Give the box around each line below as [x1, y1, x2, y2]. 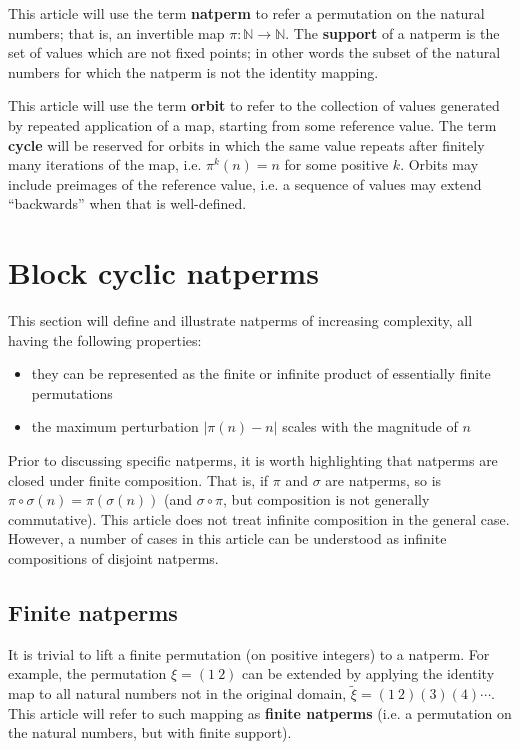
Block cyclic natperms [8, 252, 319, 293]
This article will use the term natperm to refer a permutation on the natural [8, 3, 485, 23]
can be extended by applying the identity [242, 663, 495, 684]
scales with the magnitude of [282, 416, 458, 437]
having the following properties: [8, 329, 202, 350]
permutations [31, 382, 113, 403]
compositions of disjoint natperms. [8, 548, 219, 568]
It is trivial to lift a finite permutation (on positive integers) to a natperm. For [8, 643, 490, 664]
